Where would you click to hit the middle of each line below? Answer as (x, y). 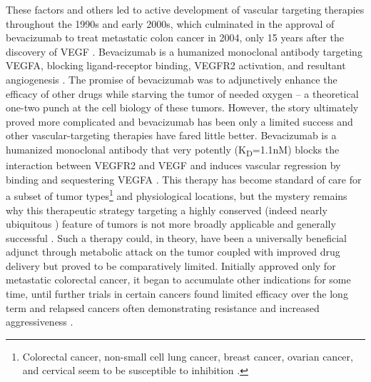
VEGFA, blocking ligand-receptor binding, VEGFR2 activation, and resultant (176, 65)
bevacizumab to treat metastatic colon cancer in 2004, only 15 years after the (175, 37)
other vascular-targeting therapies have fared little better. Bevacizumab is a (171, 135)
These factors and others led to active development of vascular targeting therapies (185, 9)
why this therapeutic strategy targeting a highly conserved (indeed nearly (167, 210)
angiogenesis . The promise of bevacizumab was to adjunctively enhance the (172, 79)
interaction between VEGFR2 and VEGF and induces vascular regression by (173, 165)
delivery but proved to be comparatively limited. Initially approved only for (171, 265)
